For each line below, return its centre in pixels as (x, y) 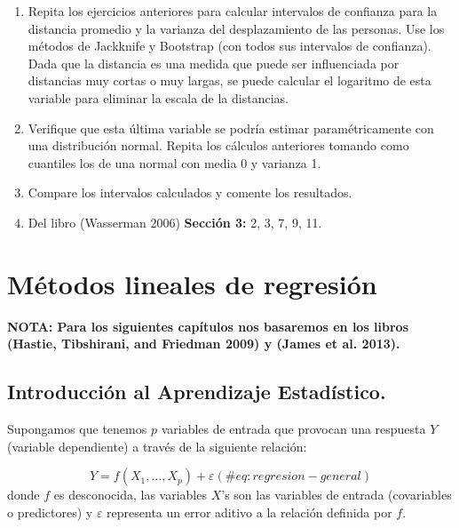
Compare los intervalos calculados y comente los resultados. (190, 192)
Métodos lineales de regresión (192, 283)
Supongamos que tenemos (77, 429)
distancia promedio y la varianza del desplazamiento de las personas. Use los (236, 28)
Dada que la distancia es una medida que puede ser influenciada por (214, 63)
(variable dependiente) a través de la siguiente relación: (157, 446)
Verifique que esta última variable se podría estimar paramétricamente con (231, 128)
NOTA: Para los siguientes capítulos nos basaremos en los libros (208, 326)
